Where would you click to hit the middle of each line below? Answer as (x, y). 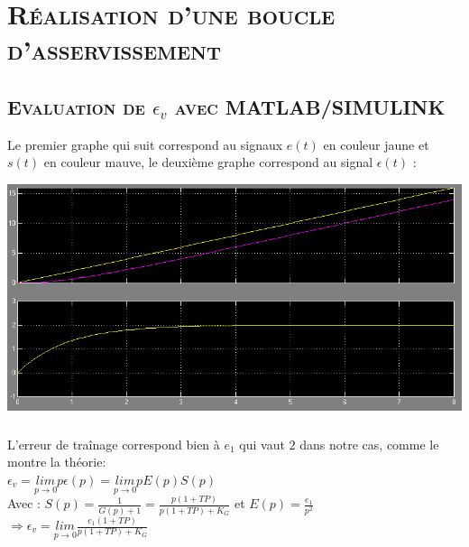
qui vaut (262, 444)
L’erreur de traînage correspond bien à (114, 444)
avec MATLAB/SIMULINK (310, 106)
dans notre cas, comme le (369, 444)
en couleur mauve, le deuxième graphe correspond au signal (208, 162)
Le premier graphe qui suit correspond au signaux (145, 144)
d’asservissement (115, 49)
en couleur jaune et (376, 144)
